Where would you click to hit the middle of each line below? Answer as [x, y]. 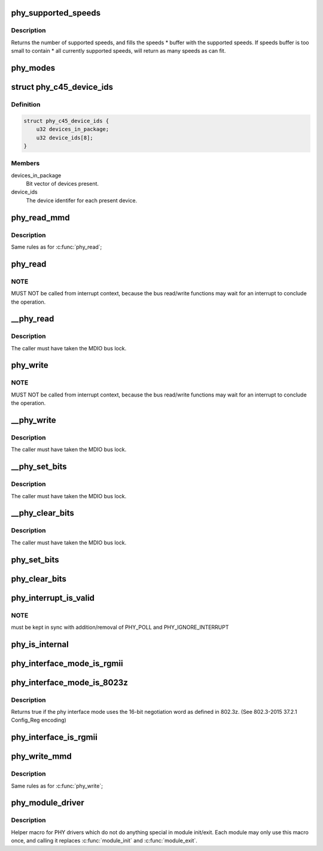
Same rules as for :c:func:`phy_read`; [57, 247]
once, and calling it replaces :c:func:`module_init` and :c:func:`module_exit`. [104, 841]
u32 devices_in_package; [73, 129]
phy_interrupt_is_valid [53, 598]
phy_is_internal [40, 644]
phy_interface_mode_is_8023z [69, 682]
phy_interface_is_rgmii [54, 738]
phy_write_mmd [41, 757]
